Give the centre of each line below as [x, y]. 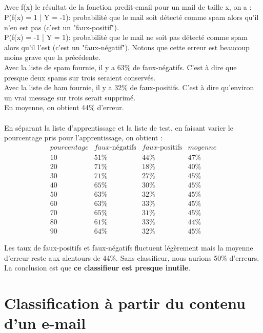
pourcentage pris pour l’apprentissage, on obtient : [83, 138]
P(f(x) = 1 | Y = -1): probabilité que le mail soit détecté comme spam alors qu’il [131, 17]
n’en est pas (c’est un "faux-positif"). [62, 27]
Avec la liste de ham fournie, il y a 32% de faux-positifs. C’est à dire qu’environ [129, 87]
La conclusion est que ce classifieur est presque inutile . [97, 268]
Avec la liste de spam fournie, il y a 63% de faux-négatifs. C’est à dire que [120, 67]
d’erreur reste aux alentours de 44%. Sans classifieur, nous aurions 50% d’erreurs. [132, 257]
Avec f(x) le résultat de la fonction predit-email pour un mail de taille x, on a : [128, 7]
